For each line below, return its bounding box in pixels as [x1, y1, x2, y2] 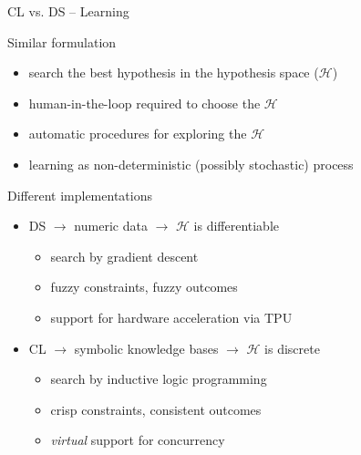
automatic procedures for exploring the [28, 124, 247, 143]
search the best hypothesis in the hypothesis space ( [28, 63, 319, 82]
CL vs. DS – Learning [7, 2, 129, 20]
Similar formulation [7, 32, 117, 51]
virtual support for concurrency [50, 430, 225, 450]
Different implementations [7, 185, 152, 204]
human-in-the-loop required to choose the [28, 93, 261, 112]
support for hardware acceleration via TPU [50, 307, 293, 326]
